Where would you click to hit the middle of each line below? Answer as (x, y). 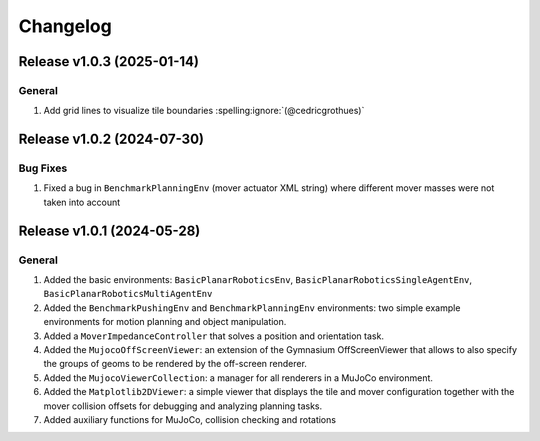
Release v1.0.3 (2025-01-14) (109, 61)
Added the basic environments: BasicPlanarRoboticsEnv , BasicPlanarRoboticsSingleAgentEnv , (258, 280)
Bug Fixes (43, 168)
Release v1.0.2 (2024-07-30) (111, 139)
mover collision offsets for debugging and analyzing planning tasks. (183, 406)
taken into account (82, 202)
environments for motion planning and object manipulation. (165, 322)
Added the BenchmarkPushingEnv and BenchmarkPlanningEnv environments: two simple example (252, 307)
